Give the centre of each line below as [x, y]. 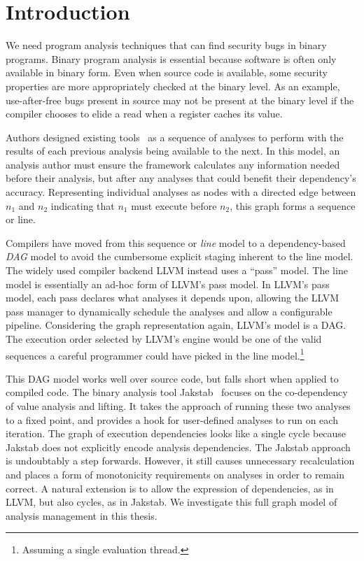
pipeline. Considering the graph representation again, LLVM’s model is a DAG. [176, 325]
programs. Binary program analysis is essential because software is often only [171, 58]
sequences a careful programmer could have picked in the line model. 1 [155, 354]
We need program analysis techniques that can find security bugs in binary [166, 45]
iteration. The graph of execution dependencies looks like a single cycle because [176, 433]
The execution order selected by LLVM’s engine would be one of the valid [164, 339]
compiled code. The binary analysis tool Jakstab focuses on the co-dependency [177, 392]
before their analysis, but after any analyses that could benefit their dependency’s [181, 178]
